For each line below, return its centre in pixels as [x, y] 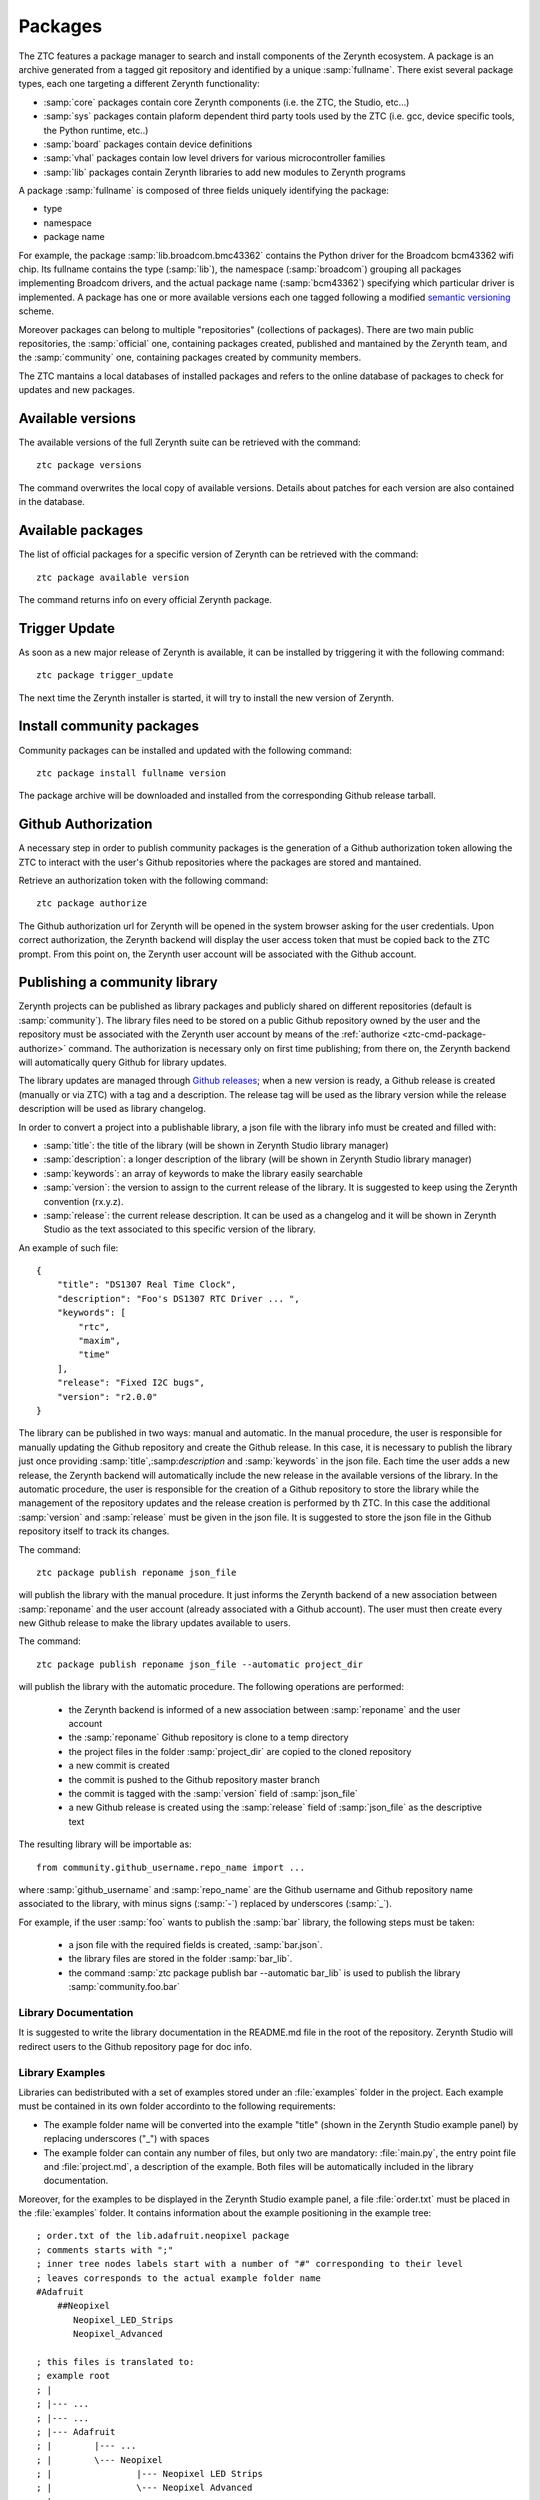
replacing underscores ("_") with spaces [126, 2139]
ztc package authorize [92, 903]
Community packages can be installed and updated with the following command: [185, 750]
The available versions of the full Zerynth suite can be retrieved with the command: [189, 442]
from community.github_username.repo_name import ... [170, 1867]
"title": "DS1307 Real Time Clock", [146, 1284]
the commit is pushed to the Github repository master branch [194, 1779]
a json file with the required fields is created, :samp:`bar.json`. [195, 1945]
